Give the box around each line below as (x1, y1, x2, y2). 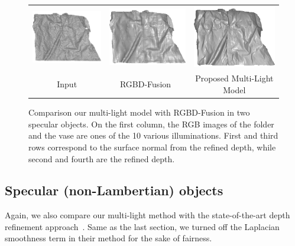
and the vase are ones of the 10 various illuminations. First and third (28, 129, 278, 142)
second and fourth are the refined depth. (28, 152, 175, 165)
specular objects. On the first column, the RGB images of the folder (28, 117, 274, 130)
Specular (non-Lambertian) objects (5, 181, 223, 199)
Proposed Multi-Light (195, 72, 274, 84)
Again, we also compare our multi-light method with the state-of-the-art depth (5, 209, 290, 221)
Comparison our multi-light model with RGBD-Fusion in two (28, 106, 250, 119)
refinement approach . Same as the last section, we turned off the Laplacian (5, 220, 280, 232)
